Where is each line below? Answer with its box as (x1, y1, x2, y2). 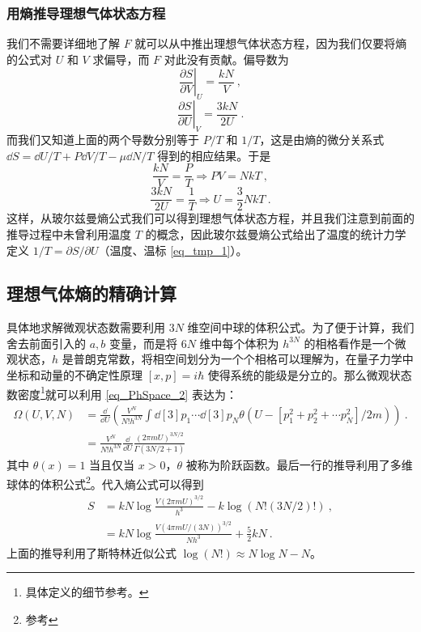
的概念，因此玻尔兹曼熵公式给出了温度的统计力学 (145, 225, 406, 242)
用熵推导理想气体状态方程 (6, 2, 166, 23)
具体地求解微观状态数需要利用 (6, 319, 165, 336)
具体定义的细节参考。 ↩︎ (25, 583, 149, 600)
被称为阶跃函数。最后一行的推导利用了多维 (185, 456, 413, 473)
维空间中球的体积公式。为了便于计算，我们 (187, 319, 415, 336)
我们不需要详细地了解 (6, 35, 120, 52)
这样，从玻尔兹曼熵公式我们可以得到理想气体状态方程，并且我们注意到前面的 (6, 210, 415, 227)
